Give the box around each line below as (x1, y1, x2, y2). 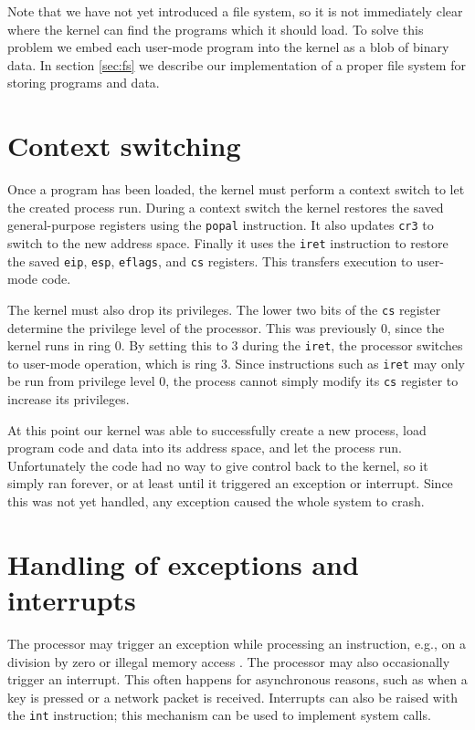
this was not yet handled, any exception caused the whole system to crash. (7, 492, 425, 511)
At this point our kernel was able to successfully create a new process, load (7, 420, 427, 439)
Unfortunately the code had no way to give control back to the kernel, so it (7, 455, 428, 474)
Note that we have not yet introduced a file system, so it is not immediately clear (7, 2, 463, 20)
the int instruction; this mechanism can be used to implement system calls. (7, 705, 431, 725)
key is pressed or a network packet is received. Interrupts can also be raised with (7, 687, 459, 706)
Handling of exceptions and (7, 545, 359, 582)
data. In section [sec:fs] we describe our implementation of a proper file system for (7, 55, 466, 74)
